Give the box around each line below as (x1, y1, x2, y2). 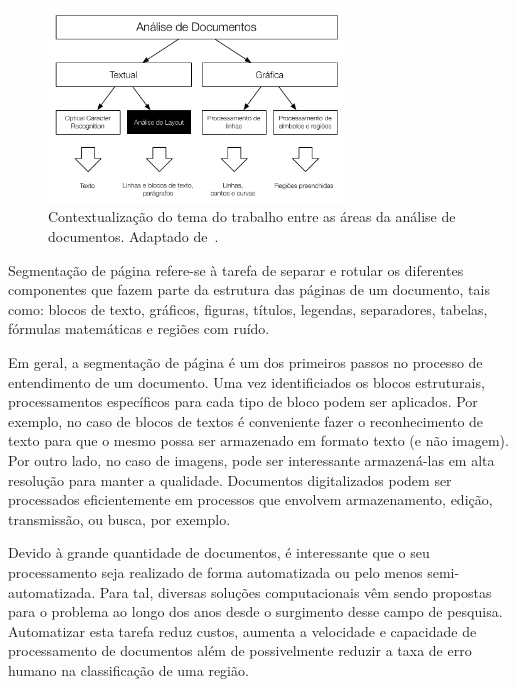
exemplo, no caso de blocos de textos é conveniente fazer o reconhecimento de (8, 410, 484, 431)
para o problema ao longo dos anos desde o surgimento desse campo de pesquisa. (8, 601, 503, 622)
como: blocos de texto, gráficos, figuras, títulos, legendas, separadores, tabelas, (8, 298, 488, 319)
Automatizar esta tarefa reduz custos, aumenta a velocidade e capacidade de (8, 620, 477, 641)
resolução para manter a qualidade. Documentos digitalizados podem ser (8, 469, 452, 490)
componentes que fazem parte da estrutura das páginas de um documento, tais (8, 279, 490, 300)
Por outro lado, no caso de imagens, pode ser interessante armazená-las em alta (8, 449, 495, 470)
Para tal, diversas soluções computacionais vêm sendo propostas (99, 581, 492, 602)
